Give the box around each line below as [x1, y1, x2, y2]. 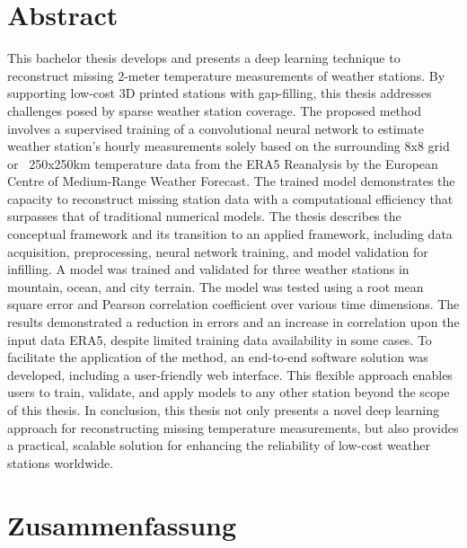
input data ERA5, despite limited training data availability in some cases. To [7, 330, 432, 349]
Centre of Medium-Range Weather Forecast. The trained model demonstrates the [7, 172, 455, 190]
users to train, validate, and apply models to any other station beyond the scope [7, 383, 450, 402]
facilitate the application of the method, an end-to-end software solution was [7, 348, 428, 367]
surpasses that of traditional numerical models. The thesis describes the [7, 207, 401, 225]
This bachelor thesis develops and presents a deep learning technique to [7, 49, 401, 67]
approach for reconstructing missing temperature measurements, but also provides [7, 418, 459, 437]
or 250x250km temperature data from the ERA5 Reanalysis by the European [7, 154, 438, 172]
